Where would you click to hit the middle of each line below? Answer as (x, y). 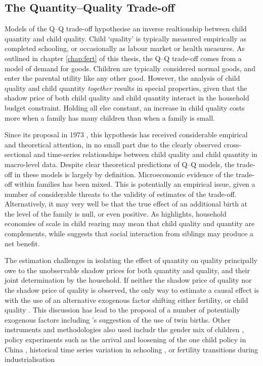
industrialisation (30, 359)
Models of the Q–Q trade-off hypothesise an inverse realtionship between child (126, 29)
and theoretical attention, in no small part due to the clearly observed (113, 144)
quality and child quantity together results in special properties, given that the (126, 88)
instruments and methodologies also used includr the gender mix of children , (124, 329)
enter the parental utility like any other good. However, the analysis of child (122, 78)
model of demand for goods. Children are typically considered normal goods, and (130, 68)
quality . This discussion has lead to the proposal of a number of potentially (122, 310)
